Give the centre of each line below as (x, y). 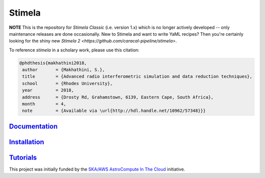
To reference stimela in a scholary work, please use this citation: (74, 50)
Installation (26, 142)
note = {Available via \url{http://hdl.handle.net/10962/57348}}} (114, 111)
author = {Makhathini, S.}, (64, 70)
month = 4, (44, 104)
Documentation (33, 126)
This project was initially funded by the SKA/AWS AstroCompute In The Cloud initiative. (97, 169)
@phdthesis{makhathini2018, (53, 63)
